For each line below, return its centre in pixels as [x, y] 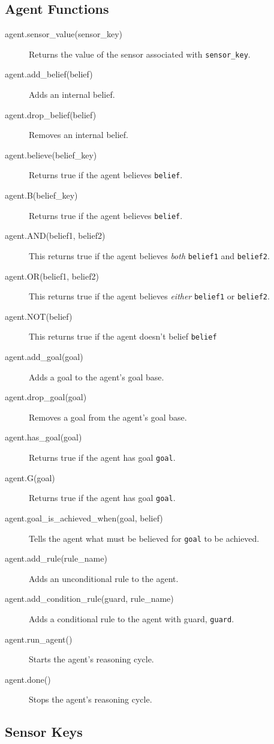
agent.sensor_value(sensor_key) [64, 34]
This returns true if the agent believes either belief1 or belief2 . [149, 296]
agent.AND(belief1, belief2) [55, 235]
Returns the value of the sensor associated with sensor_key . [140, 54]
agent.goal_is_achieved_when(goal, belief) [84, 517]
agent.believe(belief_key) [51, 154]
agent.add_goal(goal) [44, 357]
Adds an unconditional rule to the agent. [104, 578]
